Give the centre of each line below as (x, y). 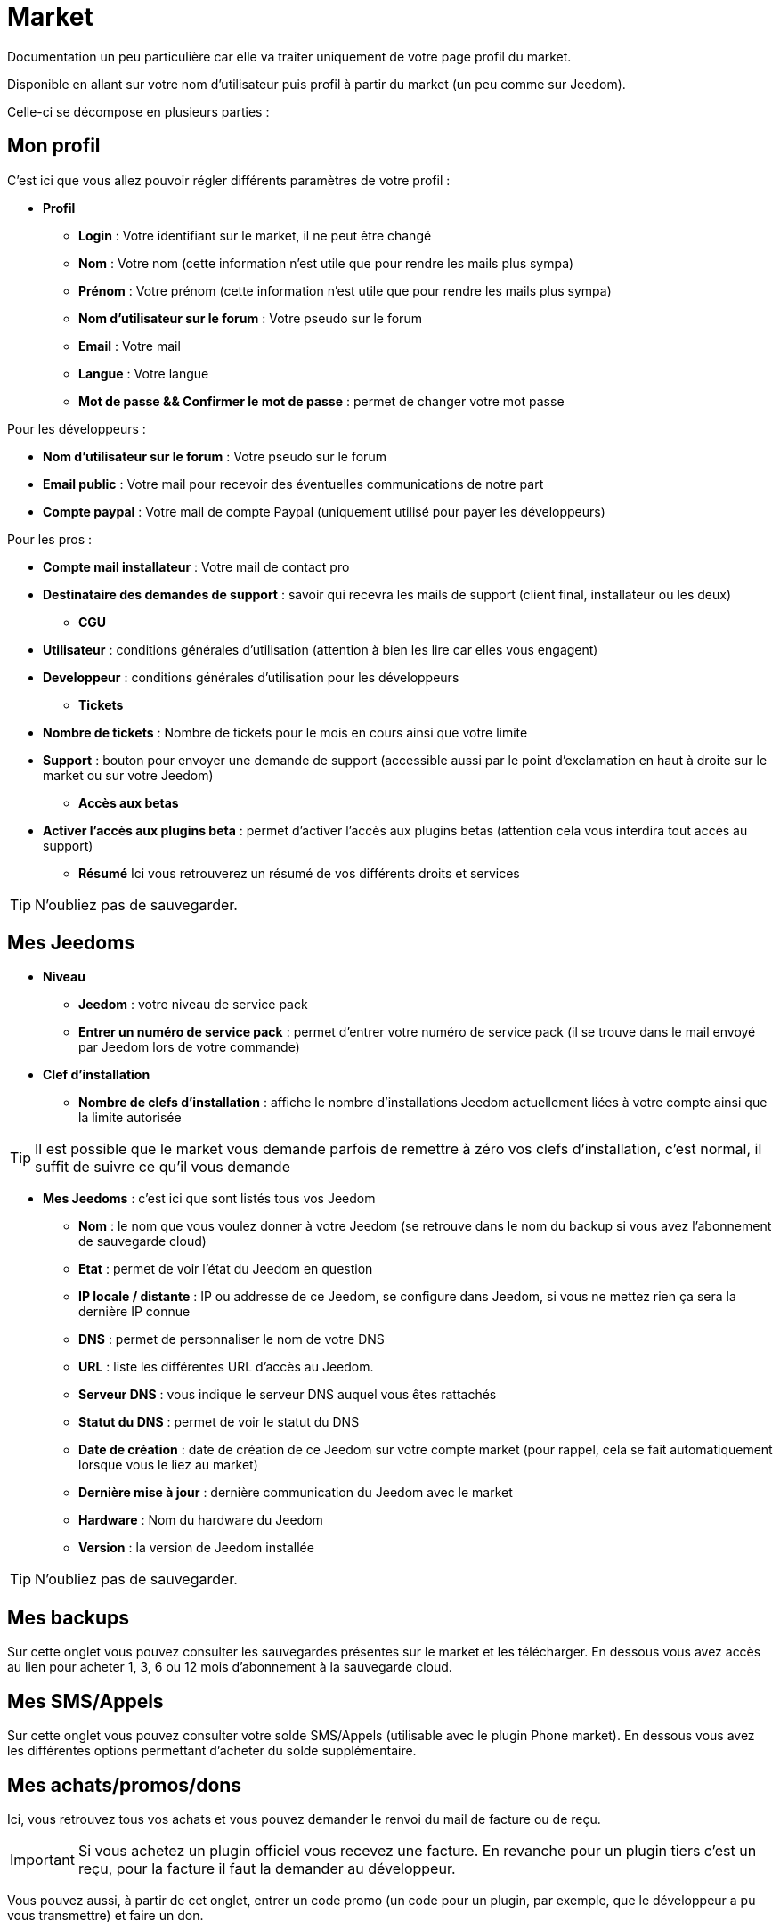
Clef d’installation (97, 1075)
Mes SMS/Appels (85, 1701)
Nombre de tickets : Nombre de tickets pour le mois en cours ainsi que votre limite (285, 732)
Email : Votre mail (130, 346)
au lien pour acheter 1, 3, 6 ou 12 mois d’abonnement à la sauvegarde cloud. (230, 1667)
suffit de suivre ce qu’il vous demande (162, 1167)
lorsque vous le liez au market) (168, 1465)
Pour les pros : (49, 539)
